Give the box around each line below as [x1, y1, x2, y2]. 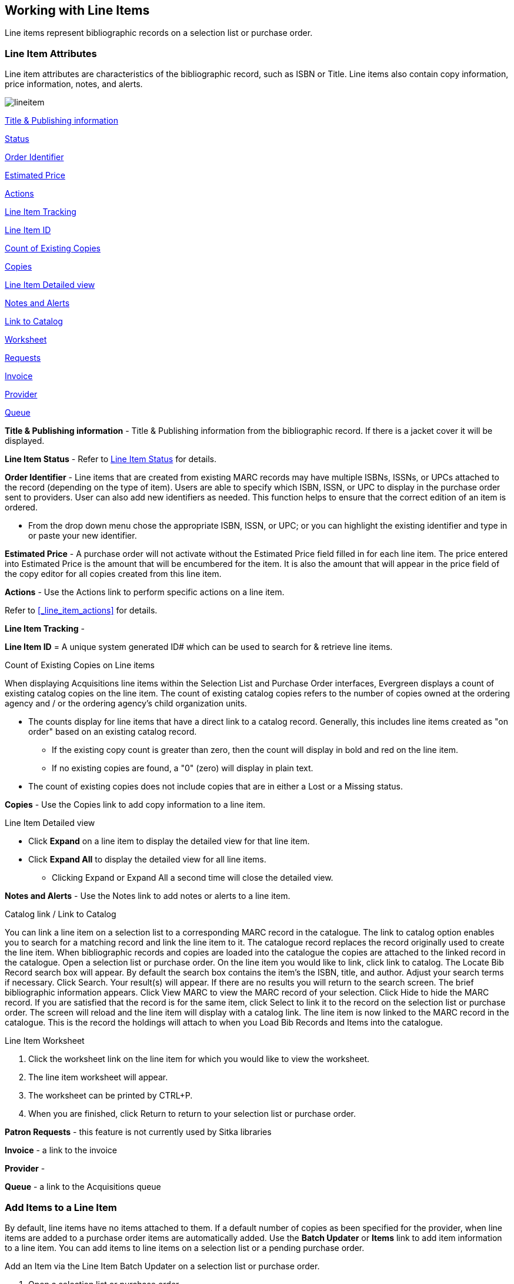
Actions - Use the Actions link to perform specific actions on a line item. [5, 587, 285, 598]
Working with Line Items [5, 3, 150, 18]
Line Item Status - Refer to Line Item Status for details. [5, 454, 216, 465]
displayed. [5, 436, 45, 446]
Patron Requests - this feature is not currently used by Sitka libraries [5, 1127, 272, 1137]
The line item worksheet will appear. [28, 1072, 168, 1083]
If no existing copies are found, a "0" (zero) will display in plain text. [52, 763, 313, 774]
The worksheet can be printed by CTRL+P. [28, 1090, 193, 1101]
